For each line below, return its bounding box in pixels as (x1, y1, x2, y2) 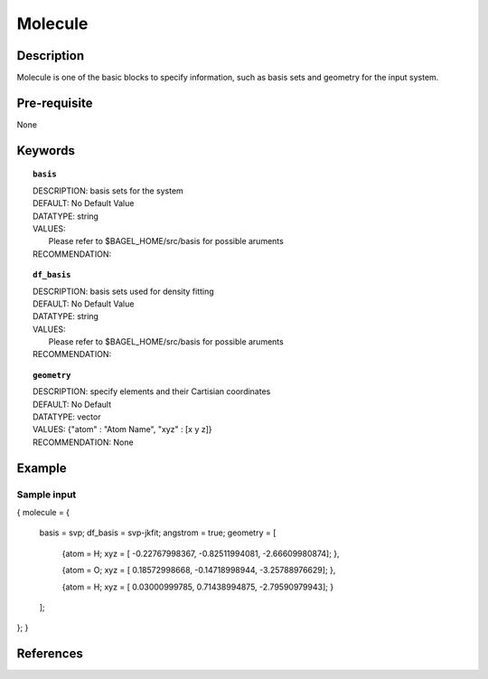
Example (16, 460, 67, 476)
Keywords (16, 143, 76, 158)
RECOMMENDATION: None (33, 437, 135, 448)
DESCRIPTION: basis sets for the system (33, 185, 184, 196)
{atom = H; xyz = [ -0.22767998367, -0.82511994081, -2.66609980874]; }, (61, 548, 340, 559)
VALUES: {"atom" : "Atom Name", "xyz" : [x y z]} (33, 424, 212, 435)
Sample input (16, 488, 77, 501)
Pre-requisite (16, 95, 93, 110)
